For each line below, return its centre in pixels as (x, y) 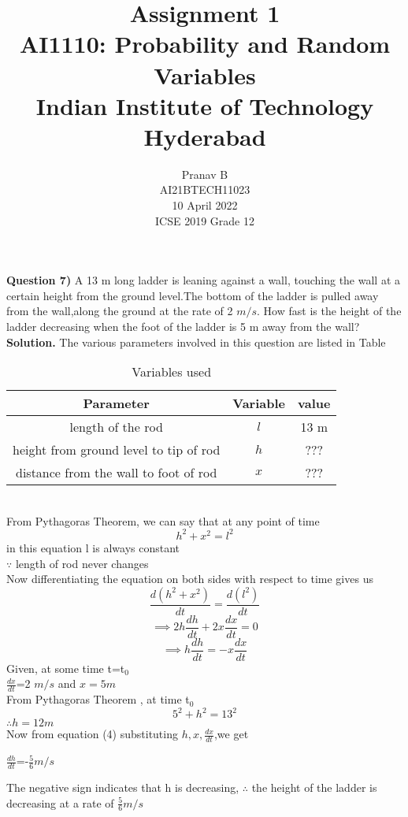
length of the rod (116, 427)
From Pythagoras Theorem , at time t (98, 699)
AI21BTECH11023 (205, 189)
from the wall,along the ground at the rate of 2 (120, 311)
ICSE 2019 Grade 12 (205, 220)
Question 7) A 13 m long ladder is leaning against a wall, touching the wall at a (204, 280)
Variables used (172, 372)
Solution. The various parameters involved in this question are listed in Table (196, 342)
